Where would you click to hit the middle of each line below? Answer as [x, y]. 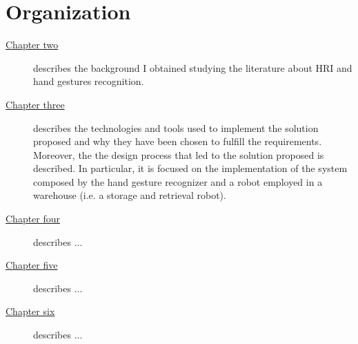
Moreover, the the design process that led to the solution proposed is [179, 154]
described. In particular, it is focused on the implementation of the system [190, 168]
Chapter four [33, 219]
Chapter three [35, 104]
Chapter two [32, 45]
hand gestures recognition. [89, 81]
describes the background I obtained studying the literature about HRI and [193, 67]
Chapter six [30, 311]
